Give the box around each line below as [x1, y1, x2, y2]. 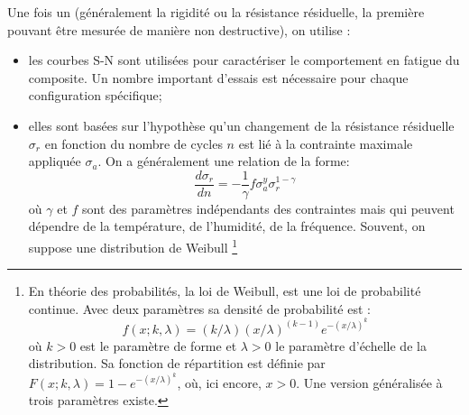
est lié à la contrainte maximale [238, 134, 413, 152]
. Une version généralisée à [296, 373, 443, 392]
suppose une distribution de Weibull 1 [28, 235, 238, 256]
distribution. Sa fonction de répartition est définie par [28, 354, 326, 373]
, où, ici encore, [177, 373, 262, 392]
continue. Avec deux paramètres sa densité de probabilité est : [28, 299, 371, 318]
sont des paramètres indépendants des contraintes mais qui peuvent [82, 198, 455, 217]
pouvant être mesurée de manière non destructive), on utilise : [7, 20, 351, 39]
